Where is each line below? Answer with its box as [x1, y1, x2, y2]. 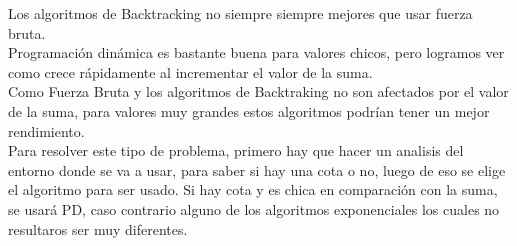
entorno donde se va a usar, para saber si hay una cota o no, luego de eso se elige [8, 159, 506, 180]
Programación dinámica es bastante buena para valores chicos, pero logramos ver [8, 42, 505, 63]
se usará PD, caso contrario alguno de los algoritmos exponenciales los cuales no [8, 198, 500, 219]
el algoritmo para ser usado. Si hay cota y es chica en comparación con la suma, [8, 179, 498, 200]
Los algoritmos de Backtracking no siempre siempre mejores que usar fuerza [8, 3, 473, 23]
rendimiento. [8, 120, 85, 141]
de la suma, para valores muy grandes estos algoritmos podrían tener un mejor [8, 100, 490, 121]
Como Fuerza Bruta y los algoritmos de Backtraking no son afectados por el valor [8, 81, 509, 102]
